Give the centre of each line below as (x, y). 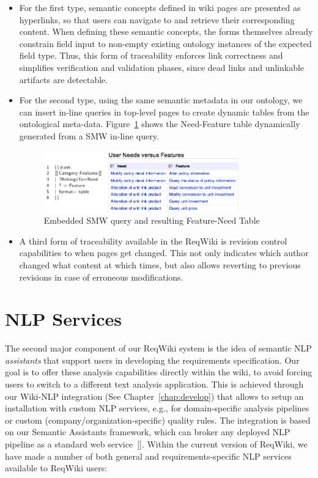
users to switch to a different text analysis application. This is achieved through (154, 384)
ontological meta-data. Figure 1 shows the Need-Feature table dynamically (160, 124)
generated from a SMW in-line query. (89, 135)
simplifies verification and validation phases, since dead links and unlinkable (162, 67)
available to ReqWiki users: (56, 468)
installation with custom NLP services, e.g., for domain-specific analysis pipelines (157, 408)
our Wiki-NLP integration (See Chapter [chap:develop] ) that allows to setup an (154, 396)
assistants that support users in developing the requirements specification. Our (152, 360)
